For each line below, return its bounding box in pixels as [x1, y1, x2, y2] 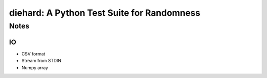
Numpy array [21, 64, 48, 71]
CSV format [21, 51, 45, 56]
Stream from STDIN [21, 58, 62, 64]
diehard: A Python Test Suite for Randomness [9, 7, 200, 18]
